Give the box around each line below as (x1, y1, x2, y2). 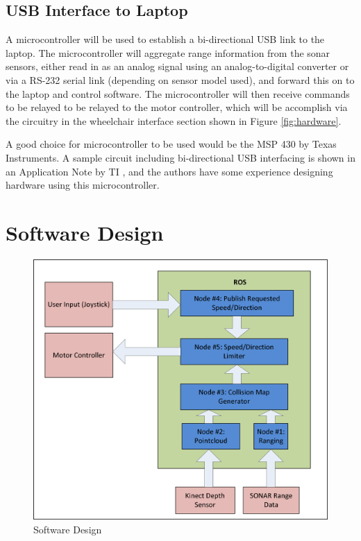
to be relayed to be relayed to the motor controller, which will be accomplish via (6, 100, 348, 114)
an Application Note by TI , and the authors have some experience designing (6, 164, 333, 178)
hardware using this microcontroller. (6, 178, 160, 192)
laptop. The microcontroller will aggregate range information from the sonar (6, 45, 330, 60)
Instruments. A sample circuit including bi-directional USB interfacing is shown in (6, 150, 355, 164)
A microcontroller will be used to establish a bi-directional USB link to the (6, 32, 325, 46)
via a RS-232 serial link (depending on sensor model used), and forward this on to (6, 72, 355, 87)
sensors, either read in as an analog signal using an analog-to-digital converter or (6, 59, 349, 74)
